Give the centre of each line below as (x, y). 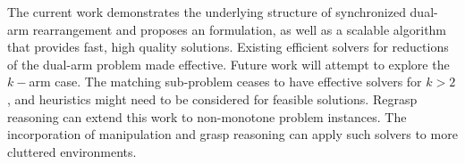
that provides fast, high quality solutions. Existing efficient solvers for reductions (228, 47)
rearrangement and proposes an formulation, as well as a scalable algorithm (240, 29)
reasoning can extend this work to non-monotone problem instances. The (207, 116)
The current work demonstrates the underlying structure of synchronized (207, 12)
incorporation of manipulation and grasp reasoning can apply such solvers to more (232, 134)
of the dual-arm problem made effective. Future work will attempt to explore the (228, 64)
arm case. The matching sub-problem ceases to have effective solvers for (225, 82)
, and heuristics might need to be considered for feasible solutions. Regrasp (212, 98)
